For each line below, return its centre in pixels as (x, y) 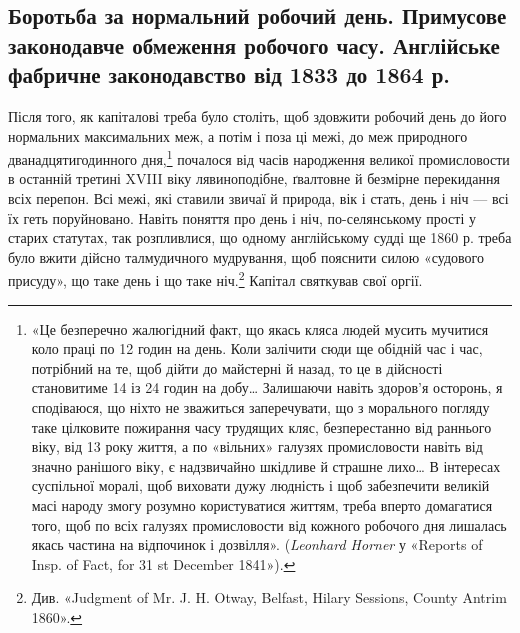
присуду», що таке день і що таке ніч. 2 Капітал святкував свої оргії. (215, 279)
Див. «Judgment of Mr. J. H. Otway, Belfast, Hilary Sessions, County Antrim (269, 597)
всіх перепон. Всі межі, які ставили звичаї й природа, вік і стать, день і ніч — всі (258, 198)
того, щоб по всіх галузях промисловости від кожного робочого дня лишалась (269, 524)
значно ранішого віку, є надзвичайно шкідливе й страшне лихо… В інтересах (266, 465)
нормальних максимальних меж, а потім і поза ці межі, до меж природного (238, 135)
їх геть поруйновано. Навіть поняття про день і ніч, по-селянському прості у (242, 217)
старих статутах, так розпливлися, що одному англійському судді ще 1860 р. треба (260, 237)
